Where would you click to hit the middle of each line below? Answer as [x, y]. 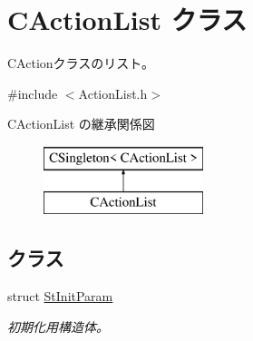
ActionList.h [113, 93]
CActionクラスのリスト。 [81, 63]
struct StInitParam [60, 296]
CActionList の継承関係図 [81, 124]
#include [33, 93]
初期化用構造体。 [58, 326]
